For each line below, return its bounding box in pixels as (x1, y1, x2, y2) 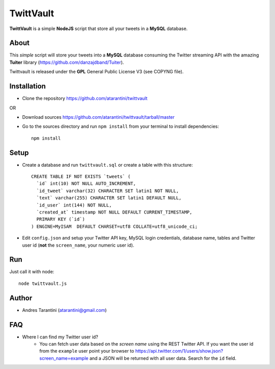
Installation (9, 82, 46, 91)
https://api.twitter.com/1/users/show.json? (135, 348, 224, 354)
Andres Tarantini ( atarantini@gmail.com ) (22, 307, 107, 313)
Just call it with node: (9, 269, 54, 275)
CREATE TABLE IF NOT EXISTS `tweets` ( (31, 174, 131, 179)
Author (9, 294, 33, 302)
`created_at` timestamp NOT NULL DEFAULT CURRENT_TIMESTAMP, (36, 209, 193, 215)
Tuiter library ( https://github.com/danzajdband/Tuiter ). (9, 59, 124, 65)
